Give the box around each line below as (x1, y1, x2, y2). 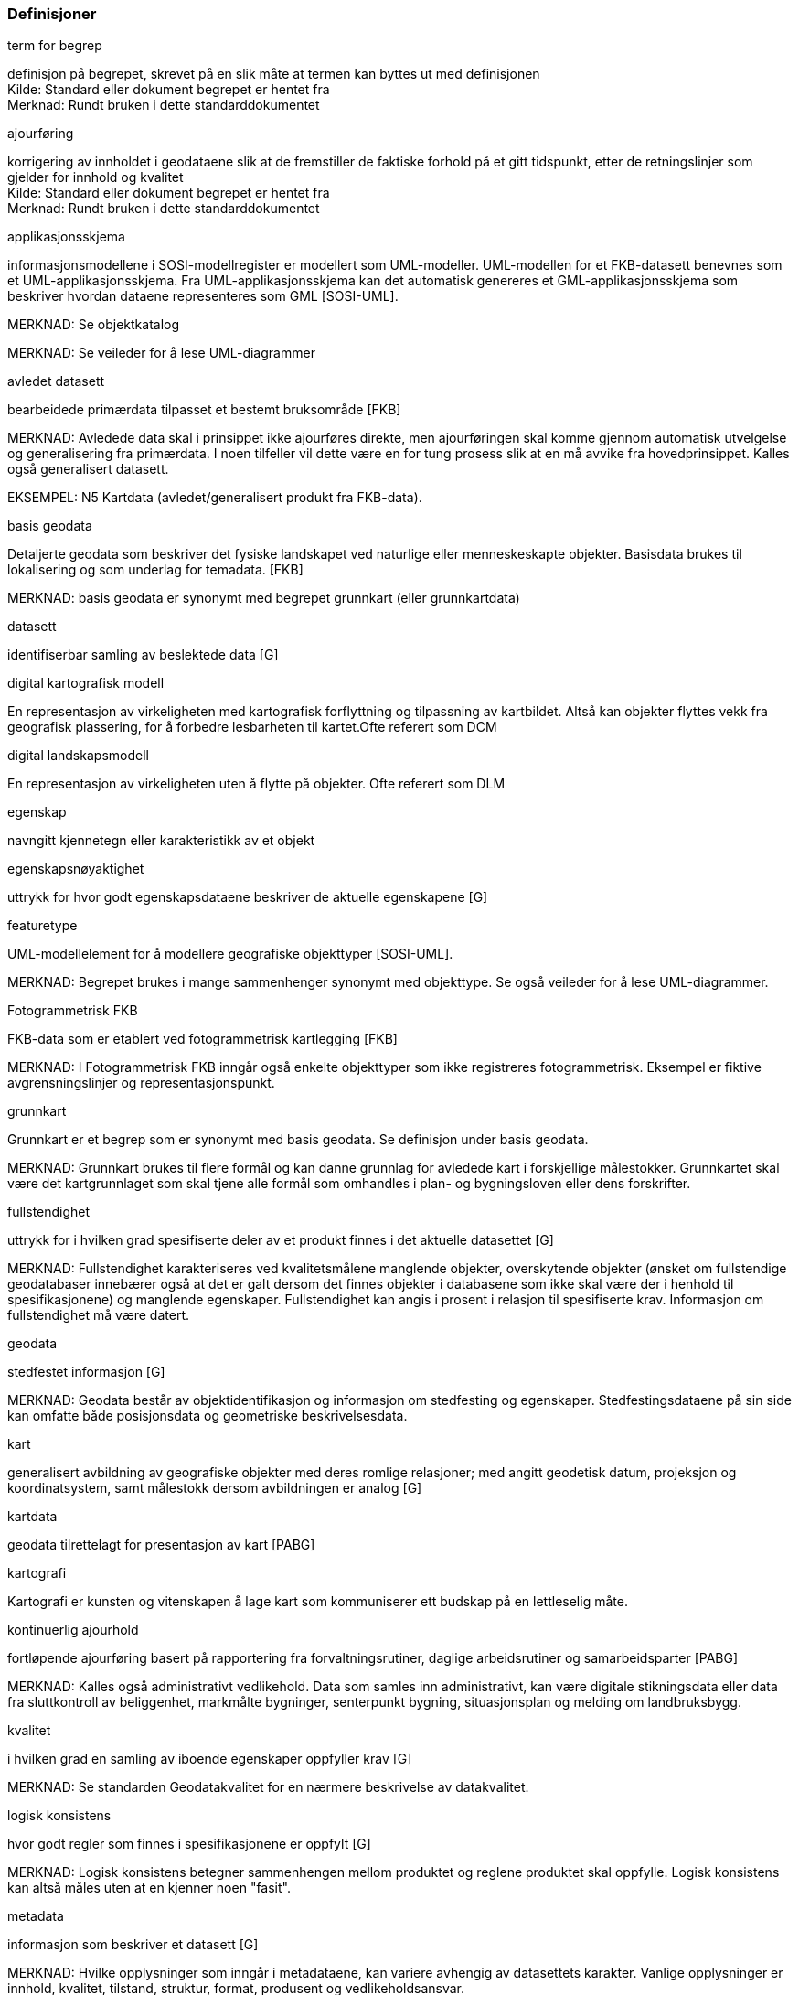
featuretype (7, 917, 78, 934)
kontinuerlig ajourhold (7, 1622, 139, 1638)
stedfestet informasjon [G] (7, 1364, 165, 1380)
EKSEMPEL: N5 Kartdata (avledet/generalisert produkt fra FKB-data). (7, 489, 422, 506)
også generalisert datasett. (7, 461, 169, 477)
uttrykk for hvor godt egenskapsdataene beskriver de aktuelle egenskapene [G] (7, 889, 488, 906)
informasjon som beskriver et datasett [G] (7, 1936, 259, 1953)
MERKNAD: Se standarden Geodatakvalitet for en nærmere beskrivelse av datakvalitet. (7, 1779, 529, 1796)
